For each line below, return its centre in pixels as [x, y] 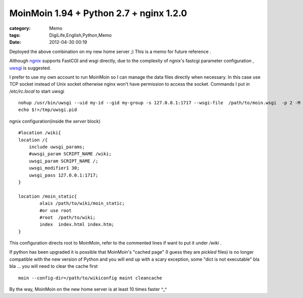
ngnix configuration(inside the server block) [55, 121]
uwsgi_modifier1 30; [54, 168]
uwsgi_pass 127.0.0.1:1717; [63, 175]
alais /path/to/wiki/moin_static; [82, 203]
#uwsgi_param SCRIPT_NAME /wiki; [70, 154]
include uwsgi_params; [57, 147]
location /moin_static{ [48, 196]
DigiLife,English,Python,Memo [81, 35]
